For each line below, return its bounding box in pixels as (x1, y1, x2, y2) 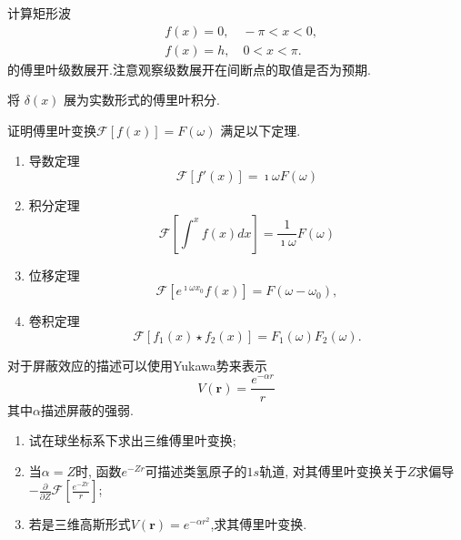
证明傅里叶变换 (7, 120, 96, 139)
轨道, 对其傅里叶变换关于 (259, 461, 407, 480)
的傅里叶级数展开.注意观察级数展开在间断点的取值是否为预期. (7, 59, 371, 78)
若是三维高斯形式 (28, 515, 131, 534)
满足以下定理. (220, 120, 301, 139)
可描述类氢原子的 (145, 461, 247, 480)
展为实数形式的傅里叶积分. (64, 90, 220, 109)
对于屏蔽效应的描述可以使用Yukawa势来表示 (7, 355, 267, 374)
